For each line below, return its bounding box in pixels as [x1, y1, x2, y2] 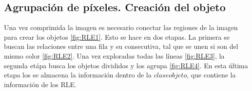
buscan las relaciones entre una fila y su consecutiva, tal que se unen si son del [4, 41, 238, 51]
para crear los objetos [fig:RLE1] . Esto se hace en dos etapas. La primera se [4, 31, 230, 42]
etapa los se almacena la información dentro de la [4, 70, 152, 80]
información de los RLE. [4, 79, 77, 89]
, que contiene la [187, 70, 236, 80]
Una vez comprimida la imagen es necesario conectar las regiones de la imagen [4, 22, 238, 32]
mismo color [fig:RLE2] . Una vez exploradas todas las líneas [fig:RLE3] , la [4, 50, 225, 61]
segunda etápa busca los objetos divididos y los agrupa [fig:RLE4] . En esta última [4, 60, 248, 70]
